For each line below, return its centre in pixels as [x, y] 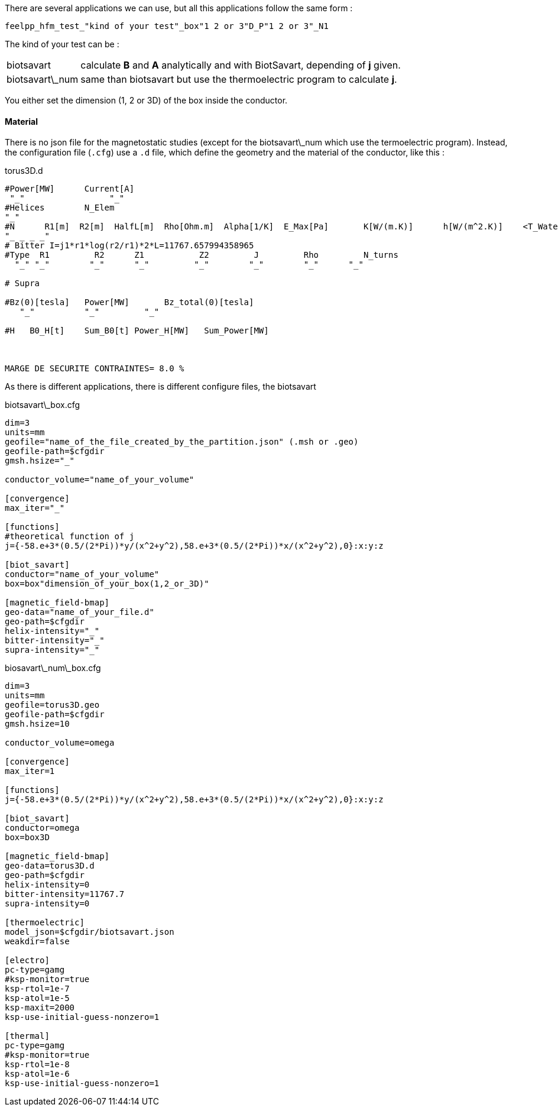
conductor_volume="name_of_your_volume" [100, 480]
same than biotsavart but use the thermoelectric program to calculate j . [239, 79]
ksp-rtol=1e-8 [37, 1065]
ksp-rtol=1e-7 [37, 989]
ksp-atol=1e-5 [37, 998]
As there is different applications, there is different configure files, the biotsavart [160, 387]
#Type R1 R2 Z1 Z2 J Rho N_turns [202, 255]
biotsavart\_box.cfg [43, 405]
